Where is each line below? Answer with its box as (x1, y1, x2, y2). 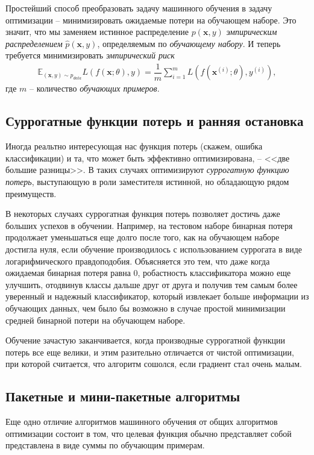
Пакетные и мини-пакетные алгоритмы (5, 387, 240, 406)
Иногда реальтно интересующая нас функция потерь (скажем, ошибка (5, 140, 263, 152)
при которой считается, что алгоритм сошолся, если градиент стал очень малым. (5, 357, 302, 370)
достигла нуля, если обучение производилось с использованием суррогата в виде (5, 243, 303, 256)
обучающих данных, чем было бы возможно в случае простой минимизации (5, 301, 286, 314)
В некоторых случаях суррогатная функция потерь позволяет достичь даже (5, 207, 280, 220)
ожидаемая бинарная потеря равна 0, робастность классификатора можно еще (5, 266, 291, 279)
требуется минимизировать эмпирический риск (5, 49, 175, 61)
